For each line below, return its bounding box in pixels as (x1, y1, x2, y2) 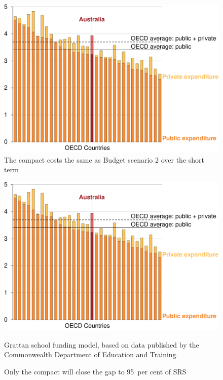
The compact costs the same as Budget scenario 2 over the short (4, 154, 205, 165)
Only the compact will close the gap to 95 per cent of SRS (4, 366, 187, 376)
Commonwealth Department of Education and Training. (4, 349, 178, 360)
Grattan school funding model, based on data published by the (4, 339, 199, 350)
